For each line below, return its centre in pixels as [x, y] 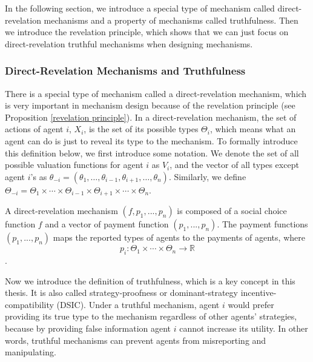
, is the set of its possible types [141, 129]
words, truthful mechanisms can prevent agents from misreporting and [136, 340]
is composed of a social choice [232, 211]
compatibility [29, 304]
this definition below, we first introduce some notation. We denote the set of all [152, 153]
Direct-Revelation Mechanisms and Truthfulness [125, 71]
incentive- [259, 293]
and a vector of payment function [107, 224]
